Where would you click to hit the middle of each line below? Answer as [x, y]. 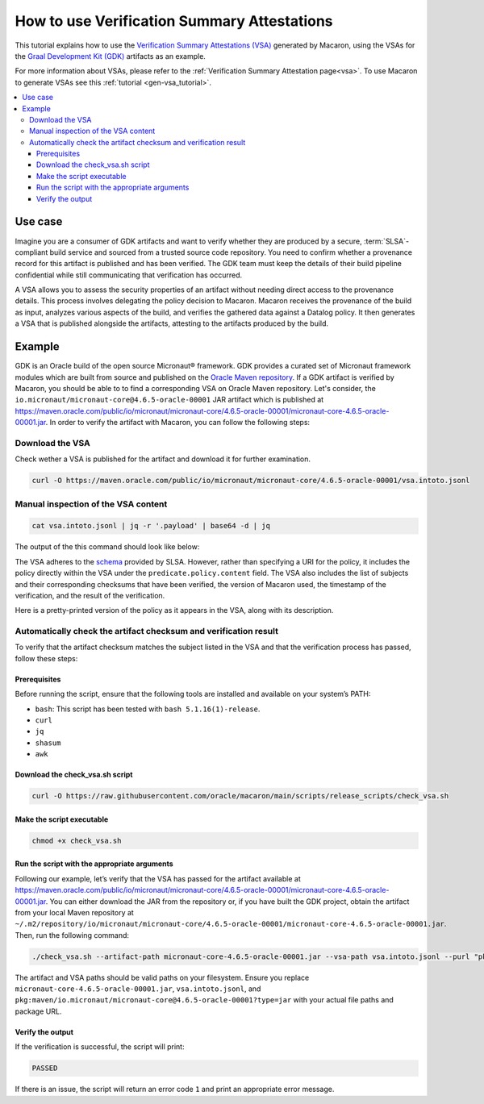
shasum [48, 743]
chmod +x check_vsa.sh [77, 840]
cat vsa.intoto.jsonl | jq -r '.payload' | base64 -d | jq [151, 526]
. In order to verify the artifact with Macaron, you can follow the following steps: [178, 423]
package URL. [38, 1011]
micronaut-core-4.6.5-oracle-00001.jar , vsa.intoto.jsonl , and [138, 989]
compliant [31, 252]
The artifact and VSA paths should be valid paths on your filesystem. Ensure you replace [162, 977]
